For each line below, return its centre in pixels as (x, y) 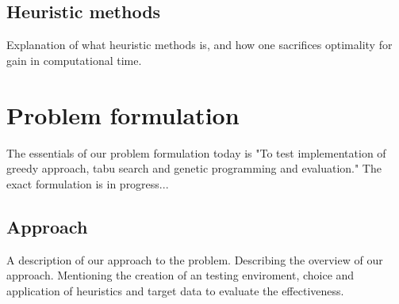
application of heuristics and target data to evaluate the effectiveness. (175, 290)
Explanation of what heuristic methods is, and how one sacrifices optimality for (199, 45)
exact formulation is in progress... (88, 183)
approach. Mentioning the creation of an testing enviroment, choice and (180, 275)
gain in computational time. (74, 60)
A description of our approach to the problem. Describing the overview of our (195, 259)
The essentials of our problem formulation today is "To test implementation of (196, 152)
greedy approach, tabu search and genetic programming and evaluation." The (194, 168)
